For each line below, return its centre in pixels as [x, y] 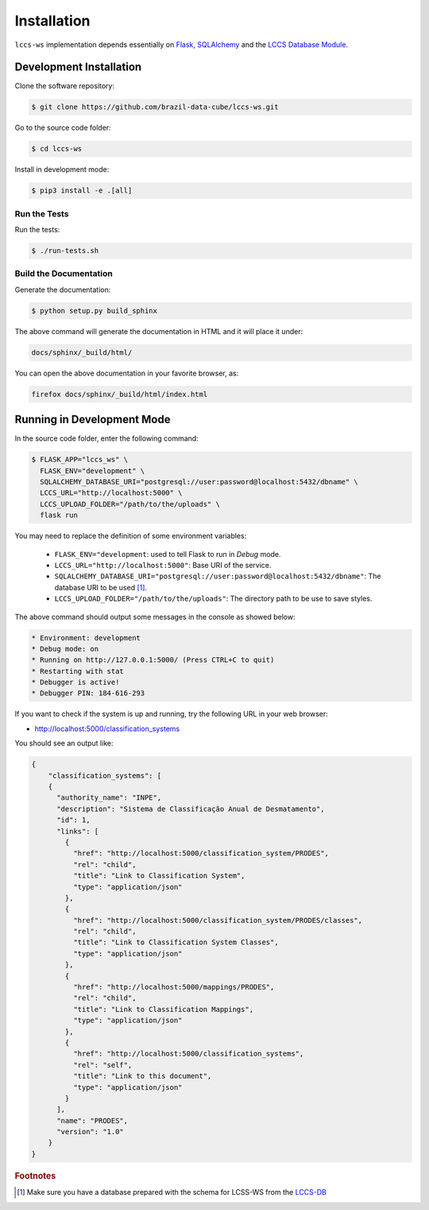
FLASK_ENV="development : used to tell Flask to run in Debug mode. [168, 554]
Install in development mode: [62, 169]
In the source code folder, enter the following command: [106, 438]
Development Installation [78, 67]
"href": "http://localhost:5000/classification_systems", [188, 1054]
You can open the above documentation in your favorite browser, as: [127, 373]
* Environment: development [86, 638]
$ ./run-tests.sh [65, 251]
